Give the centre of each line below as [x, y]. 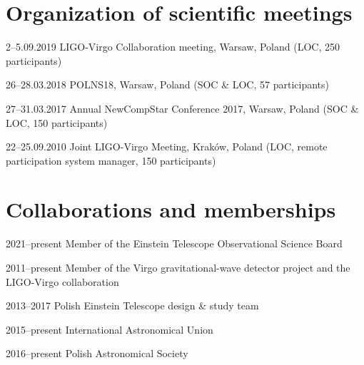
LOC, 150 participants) [57, 122]
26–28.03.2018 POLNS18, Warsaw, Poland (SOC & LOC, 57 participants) [167, 84]
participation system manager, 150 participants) [111, 160]
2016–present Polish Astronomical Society [97, 353]
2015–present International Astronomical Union [110, 329]
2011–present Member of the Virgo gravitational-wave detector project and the [178, 267]
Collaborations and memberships [171, 209]
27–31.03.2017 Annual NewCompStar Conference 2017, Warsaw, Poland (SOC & [182, 108]
